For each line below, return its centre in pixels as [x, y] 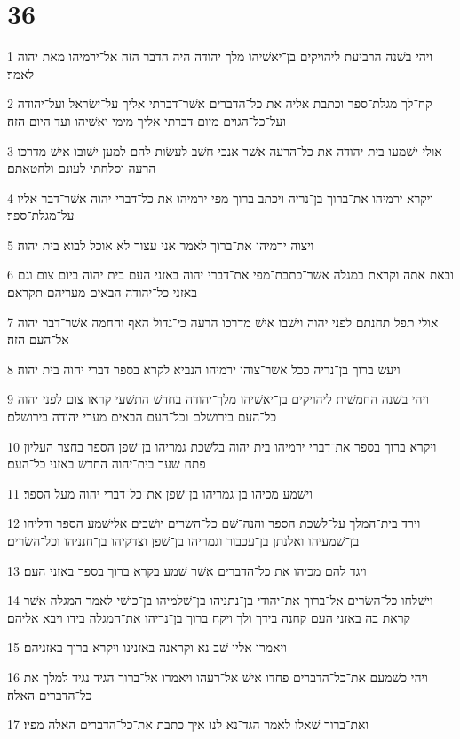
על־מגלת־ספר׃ [41, 215]
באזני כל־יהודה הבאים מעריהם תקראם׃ [102, 292]
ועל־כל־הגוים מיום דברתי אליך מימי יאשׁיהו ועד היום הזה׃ [147, 120]
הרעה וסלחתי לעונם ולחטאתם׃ [82, 168]
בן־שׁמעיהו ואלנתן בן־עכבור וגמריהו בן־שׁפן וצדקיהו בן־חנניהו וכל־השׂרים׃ [183, 540]
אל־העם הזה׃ [38, 339]
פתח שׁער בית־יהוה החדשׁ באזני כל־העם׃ [107, 464]
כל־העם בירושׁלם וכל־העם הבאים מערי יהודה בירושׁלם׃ [142, 417]
